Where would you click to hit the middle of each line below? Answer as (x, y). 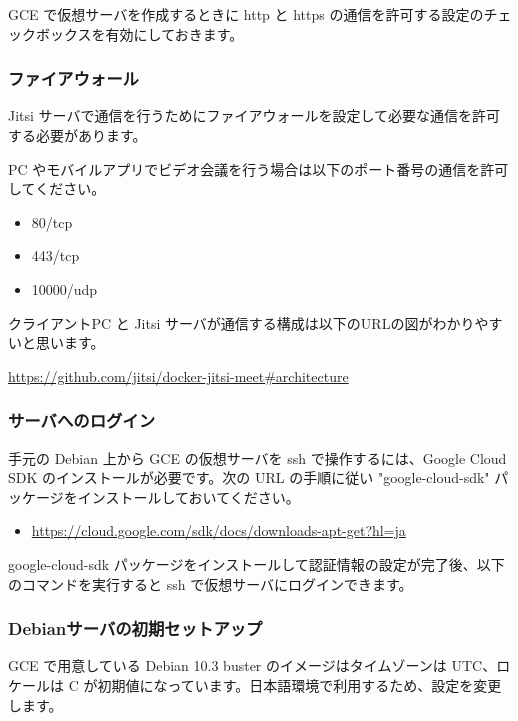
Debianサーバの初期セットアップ (135, 628)
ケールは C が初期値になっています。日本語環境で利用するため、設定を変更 (255, 684)
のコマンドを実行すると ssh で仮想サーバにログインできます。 (210, 583)
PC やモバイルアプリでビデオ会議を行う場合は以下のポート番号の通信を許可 (258, 168)
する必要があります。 (77, 135)
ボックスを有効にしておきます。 (139, 33)
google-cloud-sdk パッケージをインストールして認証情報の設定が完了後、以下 (256, 563)
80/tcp (52, 221)
